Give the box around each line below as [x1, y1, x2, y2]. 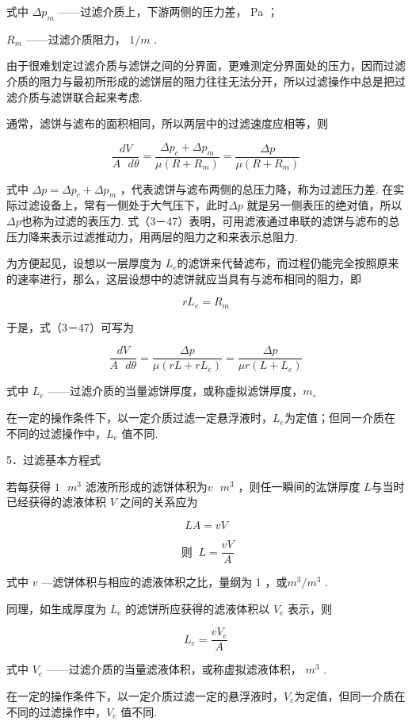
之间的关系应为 [120, 493, 198, 510]
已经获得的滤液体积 [6, 493, 106, 510]
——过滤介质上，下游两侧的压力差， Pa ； [58, 3, 278, 19]
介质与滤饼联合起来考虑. [17, 88, 143, 105]
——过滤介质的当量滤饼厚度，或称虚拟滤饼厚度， [48, 382, 303, 399]
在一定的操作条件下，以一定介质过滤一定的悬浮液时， [6, 687, 284, 704]
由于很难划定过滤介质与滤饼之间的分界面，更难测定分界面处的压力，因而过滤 [6, 57, 406, 74]
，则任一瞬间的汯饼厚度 [238, 478, 360, 494]
